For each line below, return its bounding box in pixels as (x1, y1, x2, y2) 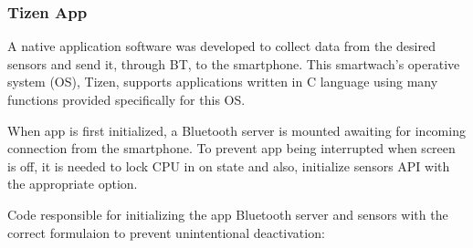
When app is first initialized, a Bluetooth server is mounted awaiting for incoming (7, 120, 466, 139)
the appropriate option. (7, 174, 138, 193)
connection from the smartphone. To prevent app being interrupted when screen (7, 139, 456, 158)
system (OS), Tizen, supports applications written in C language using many (7, 72, 438, 91)
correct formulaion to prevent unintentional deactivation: (7, 222, 325, 242)
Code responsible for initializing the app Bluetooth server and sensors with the (7, 204, 448, 223)
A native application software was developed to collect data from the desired (7, 36, 436, 56)
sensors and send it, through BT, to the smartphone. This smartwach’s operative (7, 54, 460, 73)
